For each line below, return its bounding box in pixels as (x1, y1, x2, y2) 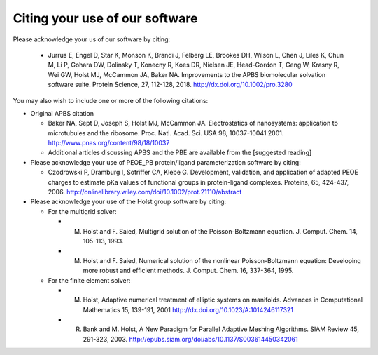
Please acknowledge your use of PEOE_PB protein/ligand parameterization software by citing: (30, 158, 301, 166)
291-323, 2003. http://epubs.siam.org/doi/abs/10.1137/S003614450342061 (83, 335, 298, 343)
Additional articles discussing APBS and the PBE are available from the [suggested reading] (48, 148, 312, 157)
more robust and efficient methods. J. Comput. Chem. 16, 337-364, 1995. (83, 267, 294, 275)
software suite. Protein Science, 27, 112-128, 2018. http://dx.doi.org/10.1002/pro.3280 (48, 81, 293, 89)
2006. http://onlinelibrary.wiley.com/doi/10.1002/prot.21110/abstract (48, 188, 242, 196)
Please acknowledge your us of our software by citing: (13, 35, 171, 43)
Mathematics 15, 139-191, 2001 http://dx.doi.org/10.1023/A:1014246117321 (83, 305, 294, 314)
